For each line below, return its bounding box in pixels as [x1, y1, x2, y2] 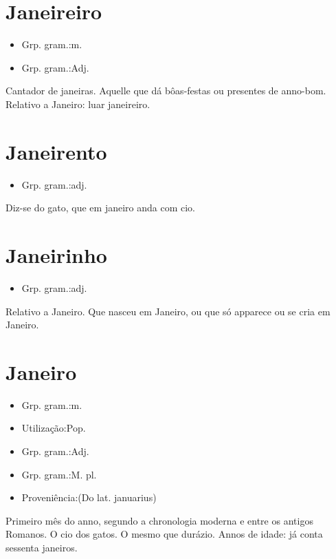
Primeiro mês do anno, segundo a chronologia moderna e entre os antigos [5, 513, 313, 527]
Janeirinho [5, 241, 107, 268]
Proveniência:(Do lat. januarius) [21, 490, 157, 505]
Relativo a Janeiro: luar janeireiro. [5, 96, 150, 111]
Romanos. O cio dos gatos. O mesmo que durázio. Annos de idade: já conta [5, 527, 323, 541]
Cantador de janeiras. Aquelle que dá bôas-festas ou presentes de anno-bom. [5, 83, 326, 98]
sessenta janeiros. [5, 540, 78, 554]
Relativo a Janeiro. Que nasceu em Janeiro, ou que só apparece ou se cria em [5, 304, 331, 318]
